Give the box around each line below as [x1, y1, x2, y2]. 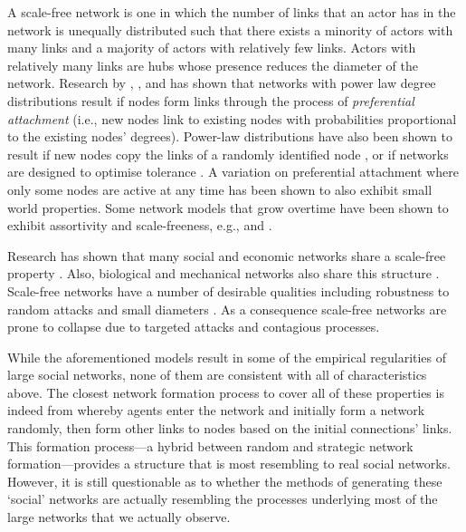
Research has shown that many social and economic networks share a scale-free [7, 246, 446, 265]
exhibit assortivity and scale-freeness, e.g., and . [7, 216, 272, 235]
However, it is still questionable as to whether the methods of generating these [7, 471, 442, 490]
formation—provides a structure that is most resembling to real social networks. [7, 454, 452, 473]
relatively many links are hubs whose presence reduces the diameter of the [7, 55, 418, 74]
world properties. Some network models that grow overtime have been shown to [7, 198, 449, 217]
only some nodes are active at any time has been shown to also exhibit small [7, 179, 433, 198]
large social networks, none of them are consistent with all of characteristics [7, 365, 427, 384]
